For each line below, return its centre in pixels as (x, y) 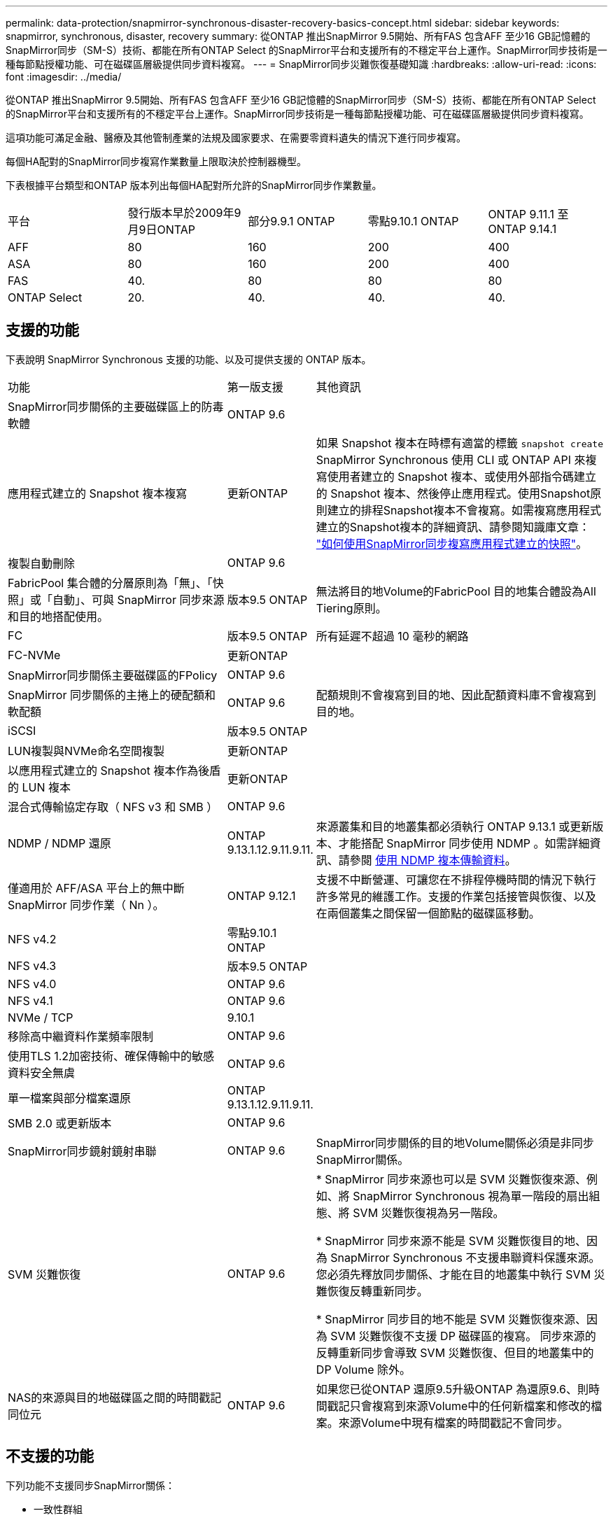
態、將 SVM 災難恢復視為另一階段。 (410, 1212)
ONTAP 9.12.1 (261, 895)
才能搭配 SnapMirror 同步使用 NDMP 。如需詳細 (464, 843)
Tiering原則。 (351, 608)
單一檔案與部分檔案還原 (70, 1098)
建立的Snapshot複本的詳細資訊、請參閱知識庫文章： (453, 527)
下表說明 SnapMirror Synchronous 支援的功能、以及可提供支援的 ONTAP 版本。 (189, 359)
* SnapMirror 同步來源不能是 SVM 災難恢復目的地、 (451, 1240)
